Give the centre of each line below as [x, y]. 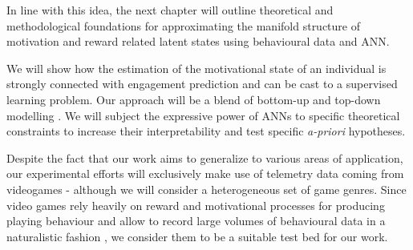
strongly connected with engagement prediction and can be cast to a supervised [202, 84]
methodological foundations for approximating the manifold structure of [183, 25]
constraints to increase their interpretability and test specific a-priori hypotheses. [206, 131]
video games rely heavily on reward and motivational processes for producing [196, 205]
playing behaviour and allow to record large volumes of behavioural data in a [196, 221]
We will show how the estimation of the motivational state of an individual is [196, 68]
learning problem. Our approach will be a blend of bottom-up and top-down [194, 99]
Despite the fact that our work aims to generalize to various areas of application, [205, 157]
